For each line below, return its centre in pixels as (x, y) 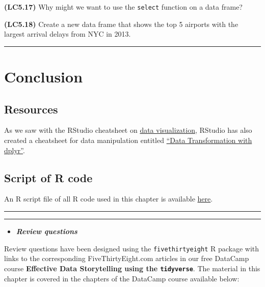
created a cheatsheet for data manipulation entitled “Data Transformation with (128, 140)
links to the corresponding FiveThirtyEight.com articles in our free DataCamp (127, 258)
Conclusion (44, 77)
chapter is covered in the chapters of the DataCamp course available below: (122, 278)
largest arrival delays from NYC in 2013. (68, 34)
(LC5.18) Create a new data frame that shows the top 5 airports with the (121, 24)
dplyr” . (15, 150)
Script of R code (48, 177)
